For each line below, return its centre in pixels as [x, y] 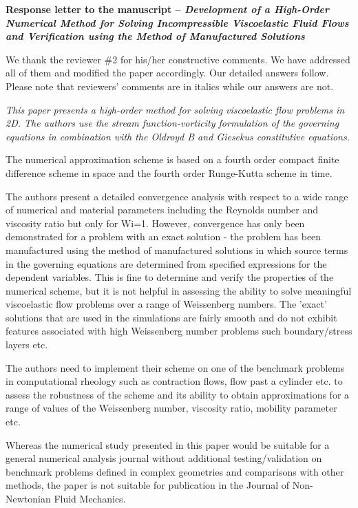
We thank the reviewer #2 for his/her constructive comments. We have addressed [178, 59]
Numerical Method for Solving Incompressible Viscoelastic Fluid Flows [177, 22]
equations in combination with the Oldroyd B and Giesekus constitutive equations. [178, 136]
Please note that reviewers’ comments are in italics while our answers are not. [170, 86]
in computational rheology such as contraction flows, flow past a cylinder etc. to [174, 381]
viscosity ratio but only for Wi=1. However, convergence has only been [155, 223]
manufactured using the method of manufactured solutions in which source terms [177, 250]
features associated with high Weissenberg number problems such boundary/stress [179, 331]
